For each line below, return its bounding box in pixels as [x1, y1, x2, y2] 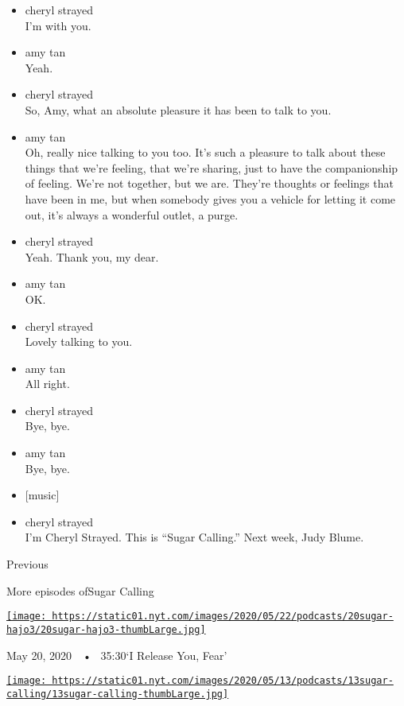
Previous [6, 556, 49, 572]
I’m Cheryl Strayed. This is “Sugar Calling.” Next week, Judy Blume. [25, 529, 364, 545]
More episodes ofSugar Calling [6, 582, 154, 599]
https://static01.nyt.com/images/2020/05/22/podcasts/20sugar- [52, 611, 394, 623]
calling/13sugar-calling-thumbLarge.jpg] [6, 688, 229, 700]
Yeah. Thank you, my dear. [25, 248, 159, 265]
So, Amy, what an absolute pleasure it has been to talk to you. [25, 101, 332, 118]
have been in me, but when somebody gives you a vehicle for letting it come [25, 190, 396, 207]
